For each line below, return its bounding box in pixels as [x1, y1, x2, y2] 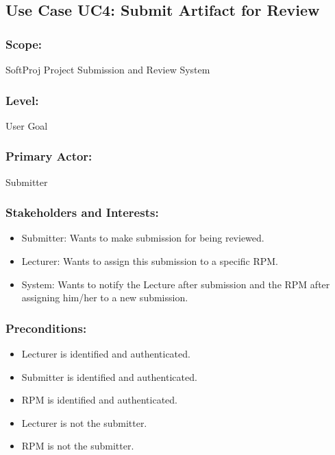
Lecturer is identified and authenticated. [21, 347, 190, 361]
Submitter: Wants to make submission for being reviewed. [21, 231, 264, 245]
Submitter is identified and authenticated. [21, 369, 197, 384]
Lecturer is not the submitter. [21, 415, 147, 430]
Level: [5, 91, 39, 108]
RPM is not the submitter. [21, 439, 134, 453]
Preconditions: [5, 319, 87, 336]
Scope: [5, 35, 42, 52]
